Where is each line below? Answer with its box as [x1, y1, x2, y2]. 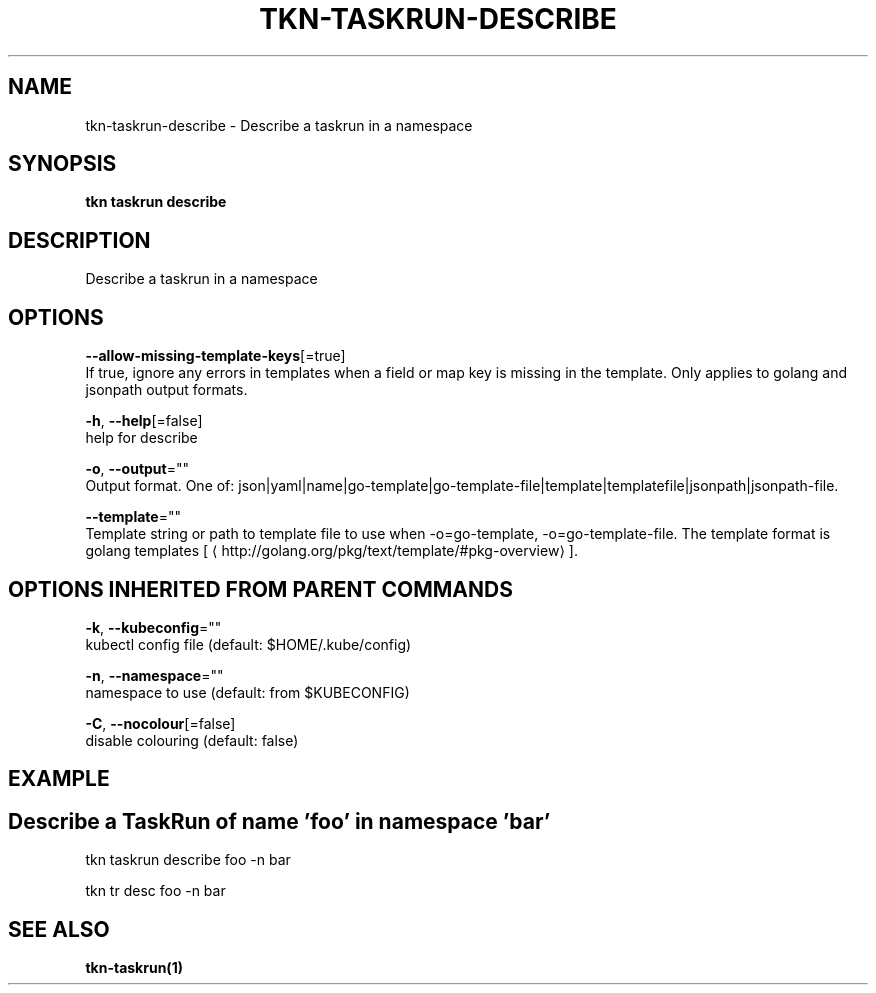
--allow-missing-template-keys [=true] [85, 347, 346, 365]
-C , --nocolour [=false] [85, 714, 236, 732]
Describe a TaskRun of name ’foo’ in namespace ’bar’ [8, 808, 551, 834]
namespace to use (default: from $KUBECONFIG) [85, 683, 410, 701]
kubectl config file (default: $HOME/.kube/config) [85, 635, 412, 653]
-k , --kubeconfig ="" [85, 618, 222, 636]
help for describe [85, 429, 198, 447]
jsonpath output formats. [85, 381, 248, 399]
